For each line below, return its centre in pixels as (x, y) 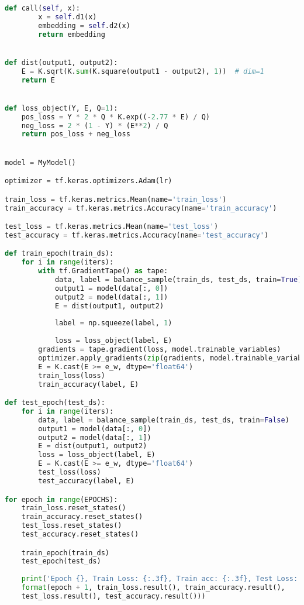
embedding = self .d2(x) (84, 25)
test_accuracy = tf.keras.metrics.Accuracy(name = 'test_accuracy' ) (137, 235)
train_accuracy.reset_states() (82, 517)
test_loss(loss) (70, 472)
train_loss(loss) (72, 375)
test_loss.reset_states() (72, 526)
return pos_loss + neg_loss (76, 134)
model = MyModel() (40, 162)
